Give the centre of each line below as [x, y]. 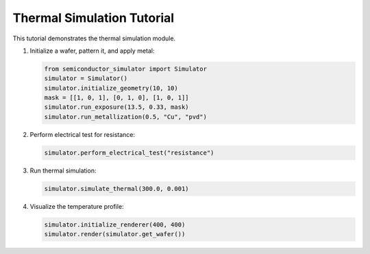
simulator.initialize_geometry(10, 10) [111, 88]
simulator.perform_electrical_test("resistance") [129, 153]
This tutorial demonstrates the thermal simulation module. [94, 38]
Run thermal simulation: [63, 170]
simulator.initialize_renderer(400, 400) [115, 225]
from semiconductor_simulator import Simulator [125, 69]
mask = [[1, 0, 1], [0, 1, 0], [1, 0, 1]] [116, 98]
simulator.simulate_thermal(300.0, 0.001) [116, 189]
